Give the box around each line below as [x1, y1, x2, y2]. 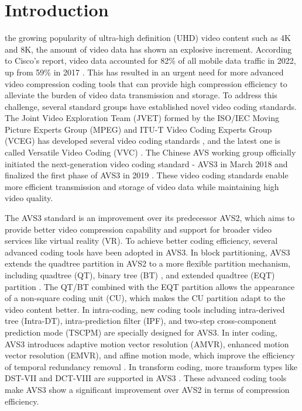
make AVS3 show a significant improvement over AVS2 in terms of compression [5, 383, 290, 395]
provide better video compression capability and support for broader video [5, 223, 272, 235]
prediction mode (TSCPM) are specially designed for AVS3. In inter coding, [5, 326, 277, 338]
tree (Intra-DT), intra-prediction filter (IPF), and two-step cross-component [5, 315, 277, 327]
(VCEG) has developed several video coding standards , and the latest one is [5, 134, 280, 147]
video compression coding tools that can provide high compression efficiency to [5, 77, 287, 89]
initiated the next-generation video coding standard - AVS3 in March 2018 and [5, 157, 288, 170]
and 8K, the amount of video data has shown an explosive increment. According [5, 43, 292, 55]
